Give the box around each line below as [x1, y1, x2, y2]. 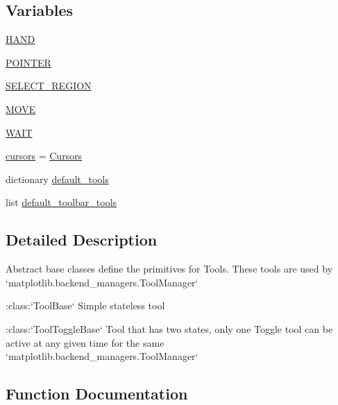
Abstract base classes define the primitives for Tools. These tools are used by [6, 261, 333, 276]
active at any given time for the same [6, 335, 164, 350]
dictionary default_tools [6, 171, 109, 186]
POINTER [6, 55, 51, 69]
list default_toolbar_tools [6, 195, 117, 209]
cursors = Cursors [6, 148, 83, 163]
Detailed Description [6, 229, 158, 250]
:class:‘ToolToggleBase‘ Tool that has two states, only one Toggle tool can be [6, 321, 333, 336]
